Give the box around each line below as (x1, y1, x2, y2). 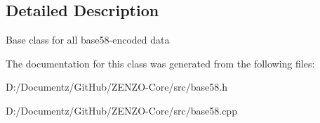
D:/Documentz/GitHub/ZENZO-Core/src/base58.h (6, 79, 227, 94)
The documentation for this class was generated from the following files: (6, 56, 315, 70)
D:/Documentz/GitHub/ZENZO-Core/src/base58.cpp (6, 103, 237, 117)
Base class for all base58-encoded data (6, 32, 170, 47)
